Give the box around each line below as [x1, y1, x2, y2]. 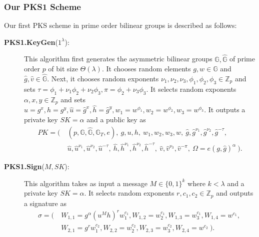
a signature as [24, 198, 66, 208]
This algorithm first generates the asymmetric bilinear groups [24, 53, 212, 64]
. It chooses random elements [101, 63, 191, 74]
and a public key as [86, 114, 146, 124]
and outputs [216, 188, 253, 198]
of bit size [48, 63, 78, 74]
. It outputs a [204, 104, 245, 115]
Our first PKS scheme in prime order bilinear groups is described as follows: [4, 20, 237, 30]
